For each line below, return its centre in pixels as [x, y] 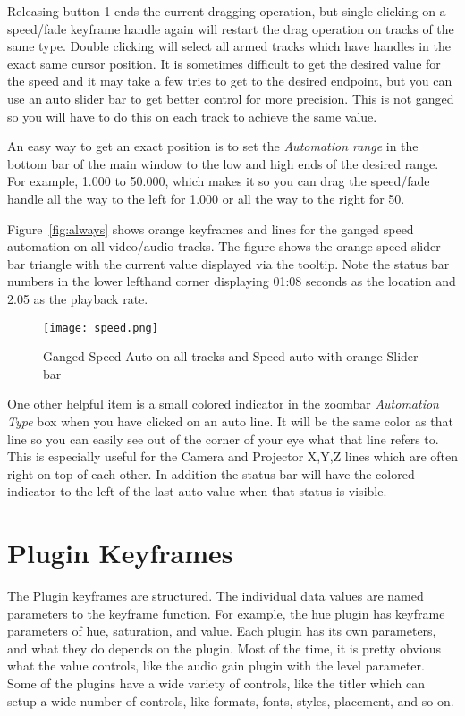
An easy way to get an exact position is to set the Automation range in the [213, 146]
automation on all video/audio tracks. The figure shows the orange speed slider [224, 246]
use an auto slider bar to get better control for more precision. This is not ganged [231, 98]
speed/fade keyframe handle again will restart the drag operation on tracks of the [231, 28]
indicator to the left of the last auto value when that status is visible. [197, 491]
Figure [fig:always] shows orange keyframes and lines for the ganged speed [211, 228]
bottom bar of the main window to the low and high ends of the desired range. [223, 163]
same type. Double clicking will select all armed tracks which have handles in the [229, 46]
